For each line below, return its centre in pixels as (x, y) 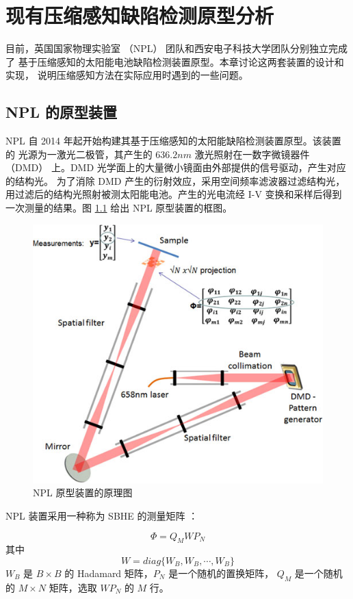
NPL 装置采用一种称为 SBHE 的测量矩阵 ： (102, 515)
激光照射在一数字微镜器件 (252, 154)
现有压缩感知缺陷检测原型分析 (140, 15)
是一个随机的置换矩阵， (221, 573)
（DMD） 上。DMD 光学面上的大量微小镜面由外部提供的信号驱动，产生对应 (176, 167)
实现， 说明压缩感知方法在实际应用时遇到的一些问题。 (127, 75)
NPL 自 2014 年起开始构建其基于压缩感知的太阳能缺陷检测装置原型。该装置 (173, 141)
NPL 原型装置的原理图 (83, 493)
